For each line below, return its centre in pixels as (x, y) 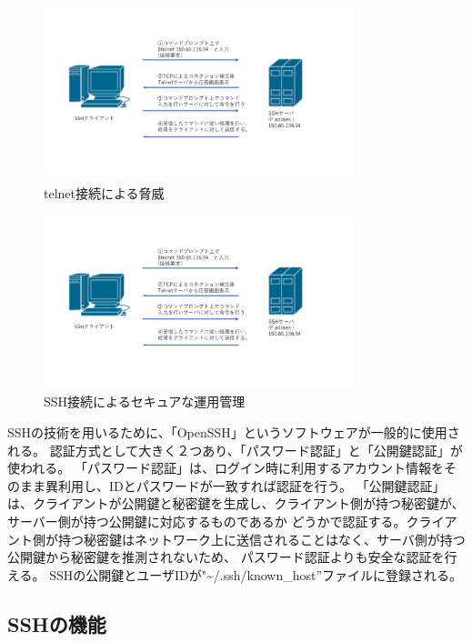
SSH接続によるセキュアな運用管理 (145, 401)
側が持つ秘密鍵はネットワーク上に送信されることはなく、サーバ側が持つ (249, 539)
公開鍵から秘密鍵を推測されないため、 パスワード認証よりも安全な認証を (226, 557)
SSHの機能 (57, 623)
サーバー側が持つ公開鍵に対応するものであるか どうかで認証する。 (207, 521)
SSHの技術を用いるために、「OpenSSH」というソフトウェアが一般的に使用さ (234, 431)
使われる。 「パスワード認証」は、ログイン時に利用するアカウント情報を (226, 468)
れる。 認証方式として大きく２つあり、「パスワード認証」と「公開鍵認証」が (235, 450)
